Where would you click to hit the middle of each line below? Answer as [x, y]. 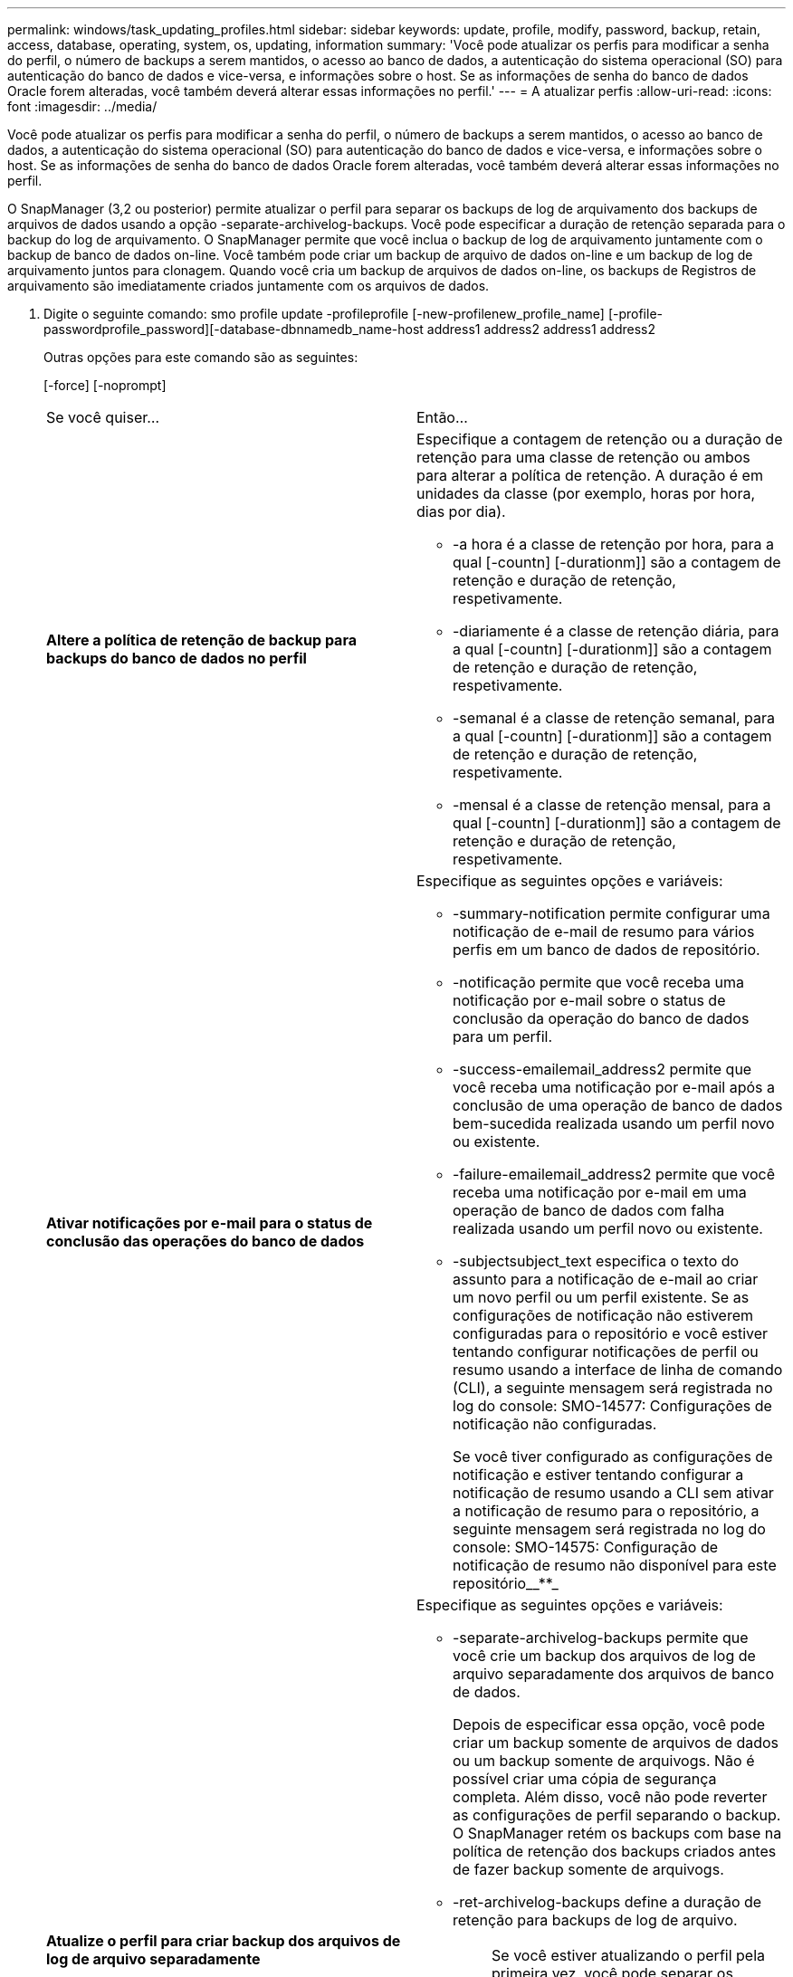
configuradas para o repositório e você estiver [611, 1333]
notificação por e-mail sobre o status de [589, 1000]
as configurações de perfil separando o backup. [617, 1815]
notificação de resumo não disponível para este [615, 1565]
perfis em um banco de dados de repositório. [607, 950]
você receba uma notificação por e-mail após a [614, 1087]
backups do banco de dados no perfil [177, 658]
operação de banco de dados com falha [589, 1210]
